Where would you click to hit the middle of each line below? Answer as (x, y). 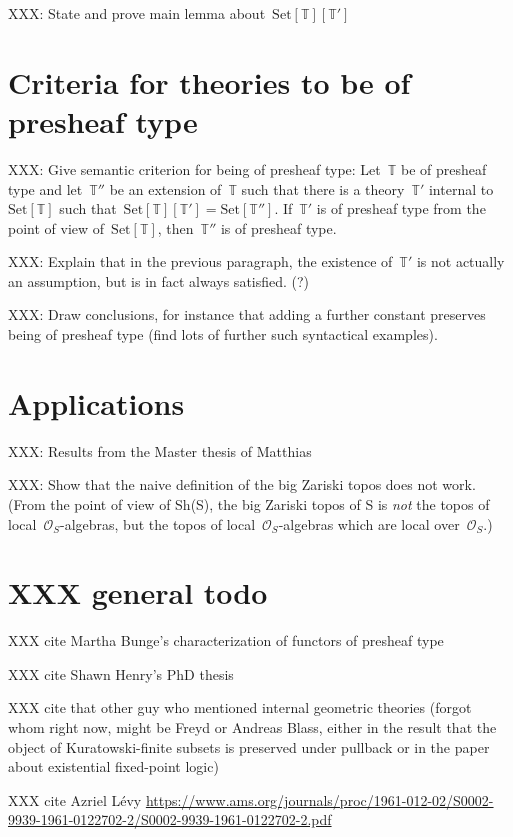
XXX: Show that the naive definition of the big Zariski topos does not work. (242, 484)
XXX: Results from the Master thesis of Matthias (160, 450)
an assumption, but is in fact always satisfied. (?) (159, 280)
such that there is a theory (323, 188)
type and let (45, 188)
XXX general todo (138, 592)
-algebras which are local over (369, 523)
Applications (96, 402)
